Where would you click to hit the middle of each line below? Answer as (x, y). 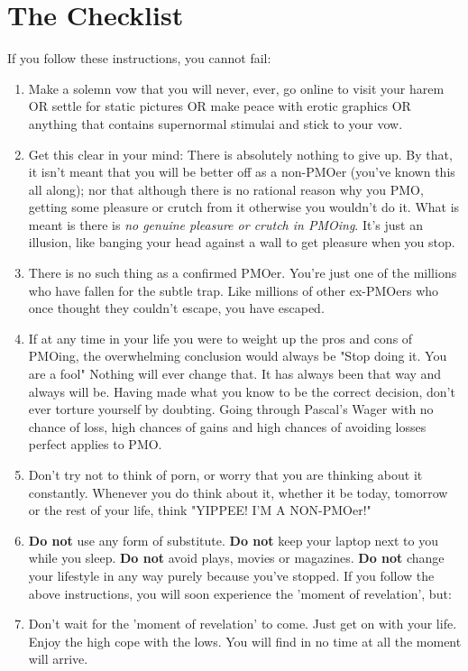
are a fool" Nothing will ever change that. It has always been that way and (235, 374)
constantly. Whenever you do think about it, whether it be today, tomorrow (238, 492)
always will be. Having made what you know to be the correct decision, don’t (242, 391)
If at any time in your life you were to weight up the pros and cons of (220, 338)
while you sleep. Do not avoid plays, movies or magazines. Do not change (236, 558)
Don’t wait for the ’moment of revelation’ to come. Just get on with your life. (243, 624)
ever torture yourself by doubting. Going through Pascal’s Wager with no (231, 409)
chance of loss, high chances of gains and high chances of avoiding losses (227, 426)
